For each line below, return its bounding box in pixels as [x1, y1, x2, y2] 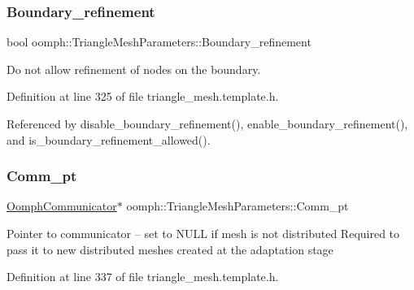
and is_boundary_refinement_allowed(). [7, 131, 211, 148]
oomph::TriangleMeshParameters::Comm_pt [126, 197, 349, 214]
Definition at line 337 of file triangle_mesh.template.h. [7, 268, 279, 285]
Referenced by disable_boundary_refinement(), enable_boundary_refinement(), [7, 115, 408, 132]
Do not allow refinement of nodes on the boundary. [7, 60, 261, 77]
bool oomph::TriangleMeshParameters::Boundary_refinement [7, 33, 312, 50]
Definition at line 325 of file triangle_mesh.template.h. [7, 88, 279, 105]
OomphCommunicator [7, 197, 117, 214]
